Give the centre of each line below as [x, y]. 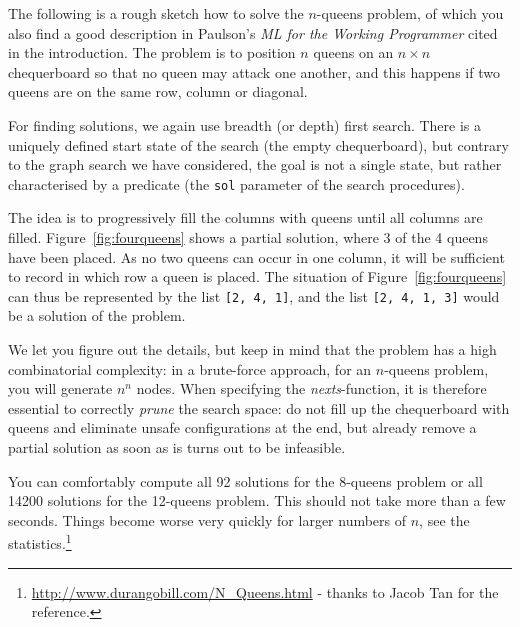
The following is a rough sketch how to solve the [156, 13]
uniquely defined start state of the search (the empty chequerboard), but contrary [258, 144]
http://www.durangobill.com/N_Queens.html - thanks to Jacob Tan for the [265, 591]
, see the [444, 519]
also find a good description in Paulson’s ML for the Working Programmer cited [253, 32]
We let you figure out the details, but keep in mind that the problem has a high [252, 349]
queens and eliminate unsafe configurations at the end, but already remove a [242, 427]
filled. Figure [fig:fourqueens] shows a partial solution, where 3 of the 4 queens [248, 237]
